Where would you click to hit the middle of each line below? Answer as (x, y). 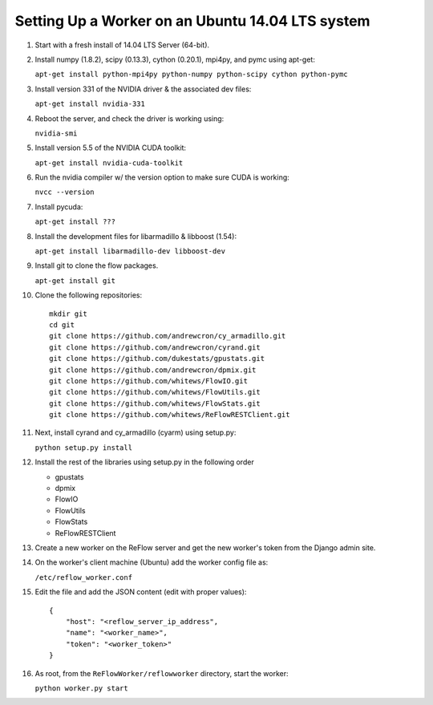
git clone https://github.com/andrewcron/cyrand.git (155, 347)
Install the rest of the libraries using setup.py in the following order (144, 462)
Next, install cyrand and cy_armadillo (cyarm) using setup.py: (136, 432)
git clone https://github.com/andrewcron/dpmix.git (153, 370)
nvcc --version (65, 192)
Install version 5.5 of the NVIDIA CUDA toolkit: (111, 148)
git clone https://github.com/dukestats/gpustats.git (157, 359)
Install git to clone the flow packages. (97, 265)
